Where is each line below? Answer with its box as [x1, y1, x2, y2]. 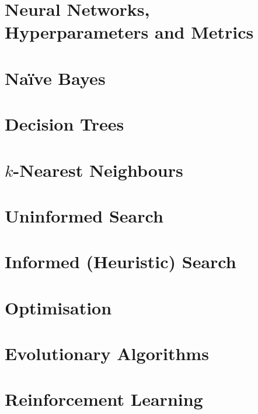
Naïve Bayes [5, 66, 106, 90]
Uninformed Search [5, 203, 163, 227]
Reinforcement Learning [5, 387, 203, 411]
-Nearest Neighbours [13, 158, 183, 182]
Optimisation [5, 295, 112, 319]
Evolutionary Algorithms [5, 341, 209, 365]
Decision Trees [5, 112, 124, 136]
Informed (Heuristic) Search [5, 249, 236, 273]
